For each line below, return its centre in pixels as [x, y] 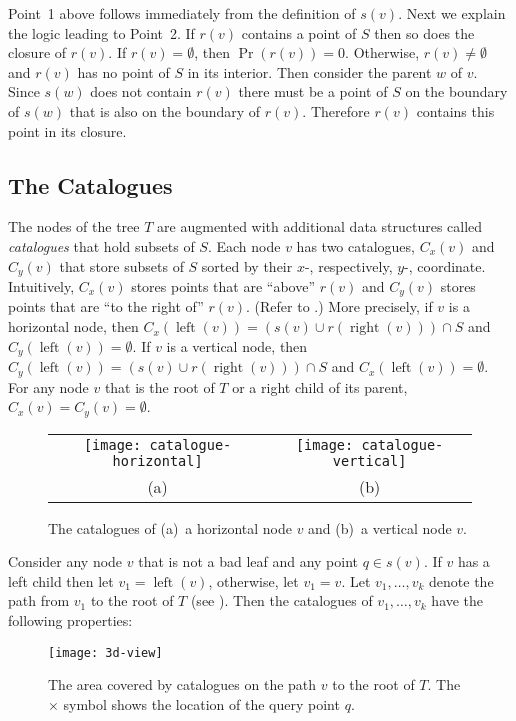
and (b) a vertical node [380, 527]
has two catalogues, [355, 245]
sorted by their [247, 265]
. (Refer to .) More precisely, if [339, 306]
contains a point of [299, 32]
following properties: [70, 619]
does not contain [141, 91]
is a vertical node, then [237, 345]
